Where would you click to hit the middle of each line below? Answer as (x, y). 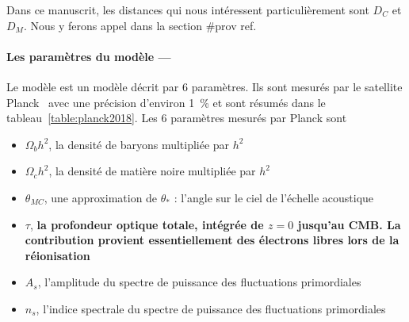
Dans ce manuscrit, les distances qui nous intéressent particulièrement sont (188, 10)
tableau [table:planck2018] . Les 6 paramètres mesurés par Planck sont (177, 118)
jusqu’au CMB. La (349, 224)
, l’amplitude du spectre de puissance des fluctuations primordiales (199, 282)
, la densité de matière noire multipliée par (152, 171)
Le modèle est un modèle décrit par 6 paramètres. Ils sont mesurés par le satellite (204, 86)
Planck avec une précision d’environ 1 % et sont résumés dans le (166, 102)
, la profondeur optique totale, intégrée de (147, 224)
